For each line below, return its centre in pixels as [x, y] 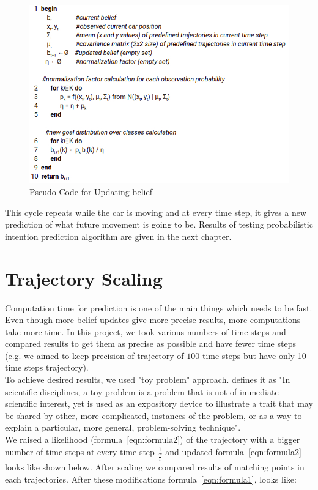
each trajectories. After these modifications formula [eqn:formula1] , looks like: [151, 479]
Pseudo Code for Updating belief [91, 191]
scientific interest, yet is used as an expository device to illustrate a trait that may [159, 403]
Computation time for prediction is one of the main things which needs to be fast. [159, 307]
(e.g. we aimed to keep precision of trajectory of [94, 355]
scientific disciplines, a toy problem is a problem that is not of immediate [142, 391]
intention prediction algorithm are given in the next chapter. [118, 236]
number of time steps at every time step [80, 451]
